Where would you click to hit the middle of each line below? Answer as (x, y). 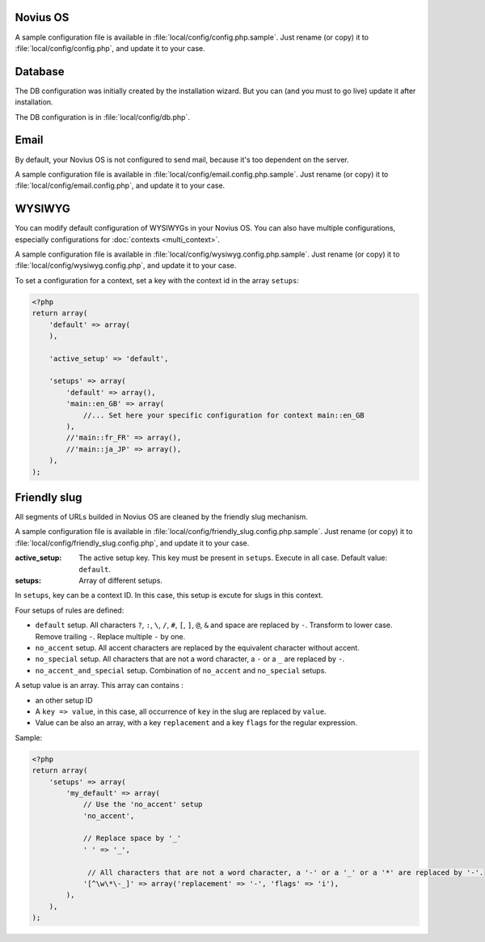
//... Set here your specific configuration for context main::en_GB (224, 415)
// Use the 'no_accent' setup (143, 804)
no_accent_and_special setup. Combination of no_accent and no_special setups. (181, 670)
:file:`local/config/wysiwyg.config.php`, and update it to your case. (126, 265)
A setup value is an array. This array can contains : (99, 685)
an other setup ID (64, 700)
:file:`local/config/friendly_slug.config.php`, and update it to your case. (132, 543)
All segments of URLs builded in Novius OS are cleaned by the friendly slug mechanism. (162, 517)
